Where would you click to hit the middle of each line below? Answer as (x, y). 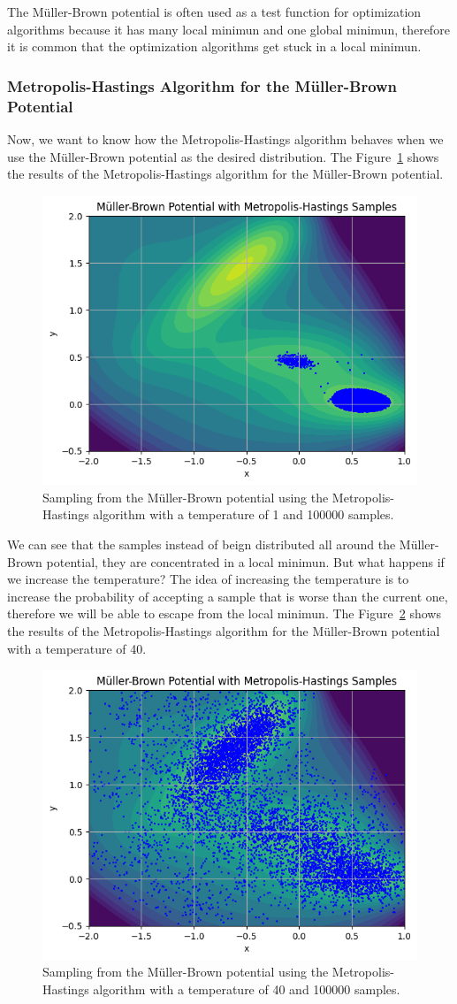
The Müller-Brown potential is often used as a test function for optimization (214, 11)
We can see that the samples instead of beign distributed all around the (202, 544)
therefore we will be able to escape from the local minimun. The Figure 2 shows (224, 613)
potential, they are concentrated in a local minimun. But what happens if (245, 561)
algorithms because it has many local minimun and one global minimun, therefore (228, 29)
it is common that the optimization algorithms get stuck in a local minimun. (214, 46)
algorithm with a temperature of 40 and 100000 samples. (247, 989)
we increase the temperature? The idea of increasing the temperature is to (208, 579)
